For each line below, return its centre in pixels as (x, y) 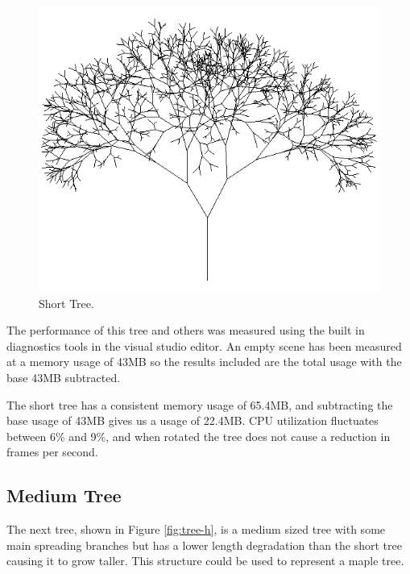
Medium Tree (64, 495)
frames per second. (52, 452)
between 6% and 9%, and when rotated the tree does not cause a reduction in (199, 436)
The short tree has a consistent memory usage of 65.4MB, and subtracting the (200, 404)
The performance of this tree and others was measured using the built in (186, 330)
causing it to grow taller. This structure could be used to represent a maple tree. (205, 561)
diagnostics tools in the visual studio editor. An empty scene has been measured (204, 345)
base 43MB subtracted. (64, 378)
